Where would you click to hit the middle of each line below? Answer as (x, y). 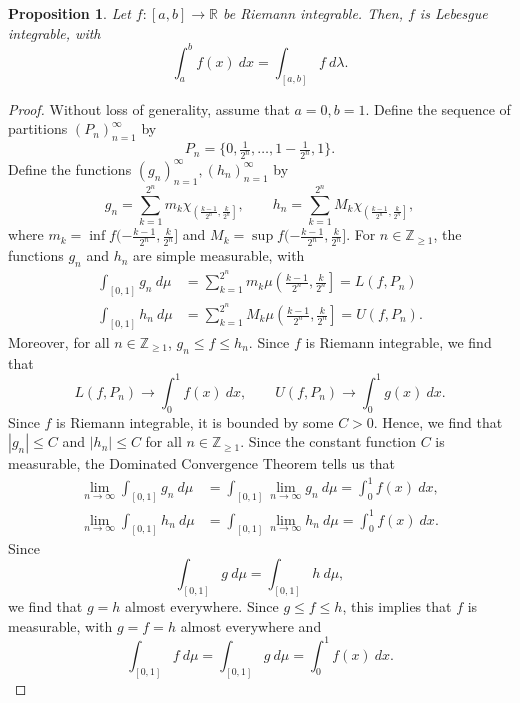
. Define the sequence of (438, 108)
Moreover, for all (59, 341)
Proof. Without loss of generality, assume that (149, 108)
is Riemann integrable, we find (398, 341)
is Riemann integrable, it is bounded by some (195, 421)
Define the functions (70, 168)
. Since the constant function (328, 441)
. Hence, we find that (438, 421)
